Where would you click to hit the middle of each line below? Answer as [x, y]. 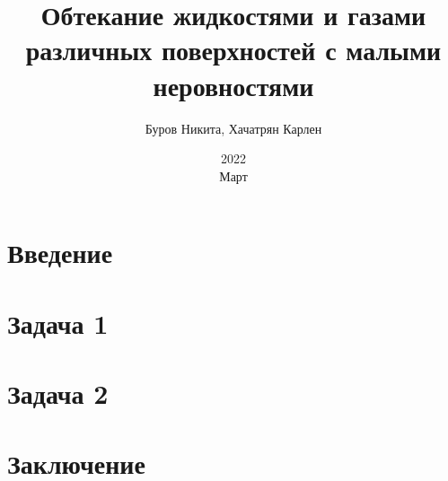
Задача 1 [58, 323]
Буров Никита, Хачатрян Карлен [233, 128]
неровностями [233, 85]
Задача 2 [58, 394]
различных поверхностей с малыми [233, 50]
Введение [60, 253]
